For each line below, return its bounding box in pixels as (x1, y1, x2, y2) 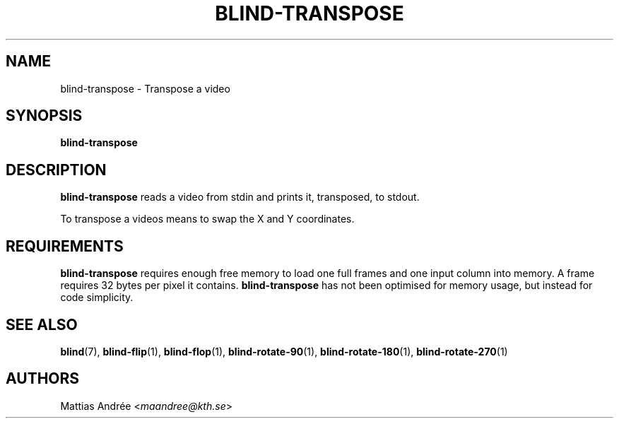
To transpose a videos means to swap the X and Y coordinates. (60, 213, 355, 225)
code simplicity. (60, 291, 134, 304)
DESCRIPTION (6, 160, 107, 179)
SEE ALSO (6, 315, 78, 334)
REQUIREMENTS (6, 237, 124, 255)
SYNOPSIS (6, 107, 83, 125)
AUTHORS (6, 370, 80, 388)
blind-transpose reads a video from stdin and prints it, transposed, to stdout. (60, 191, 420, 204)
